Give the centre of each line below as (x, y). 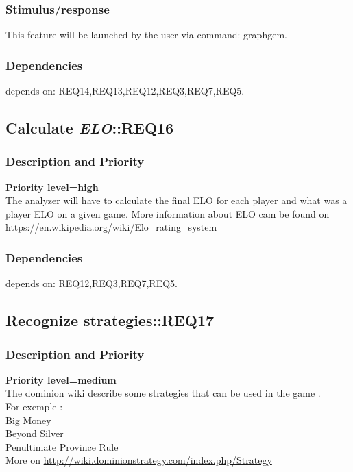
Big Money (28, 420)
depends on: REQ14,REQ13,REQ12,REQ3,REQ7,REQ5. (125, 91)
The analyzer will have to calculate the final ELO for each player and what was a (176, 200)
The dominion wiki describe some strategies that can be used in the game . (163, 393)
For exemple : (34, 406)
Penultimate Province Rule (62, 446)
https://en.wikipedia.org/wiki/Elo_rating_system (111, 227)
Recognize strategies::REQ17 (110, 320)
